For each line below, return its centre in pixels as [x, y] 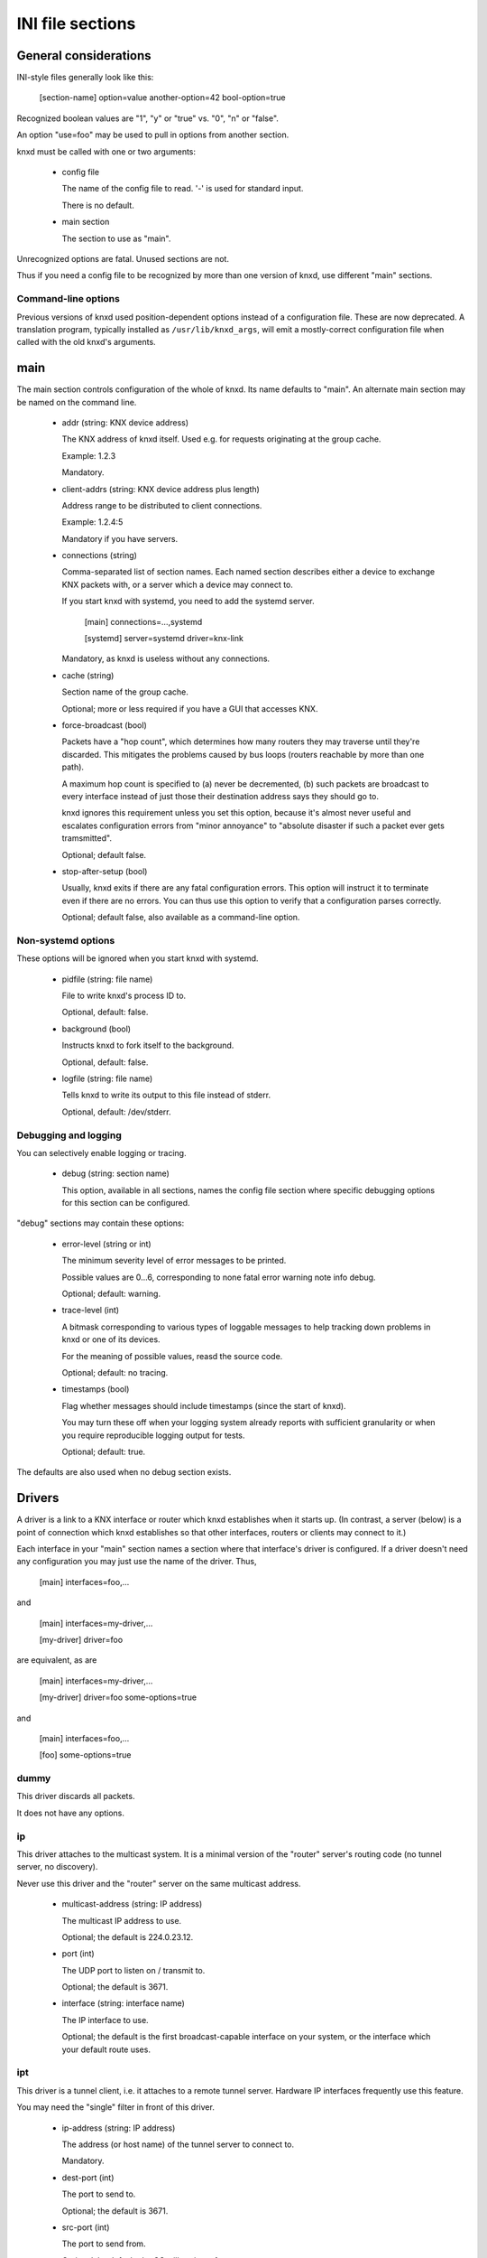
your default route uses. [106, 2049]
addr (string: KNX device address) [125, 422]
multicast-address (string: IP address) [132, 1904]
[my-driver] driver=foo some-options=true [118, 1697]
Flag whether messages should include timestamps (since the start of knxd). [204, 1405]
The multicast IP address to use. [122, 1920]
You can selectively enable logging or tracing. [101, 1152]
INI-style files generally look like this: [85, 78]
